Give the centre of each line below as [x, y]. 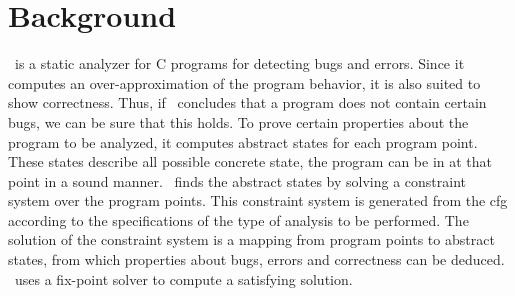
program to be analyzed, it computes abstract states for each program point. [243, 141]
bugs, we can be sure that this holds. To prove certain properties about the [238, 121]
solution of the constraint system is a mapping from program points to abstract [251, 239]
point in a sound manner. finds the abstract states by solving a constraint [237, 180]
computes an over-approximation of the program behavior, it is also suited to [244, 82]
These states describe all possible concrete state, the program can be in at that [250, 161]
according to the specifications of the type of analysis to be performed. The [238, 219]
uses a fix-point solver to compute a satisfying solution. [183, 278]
